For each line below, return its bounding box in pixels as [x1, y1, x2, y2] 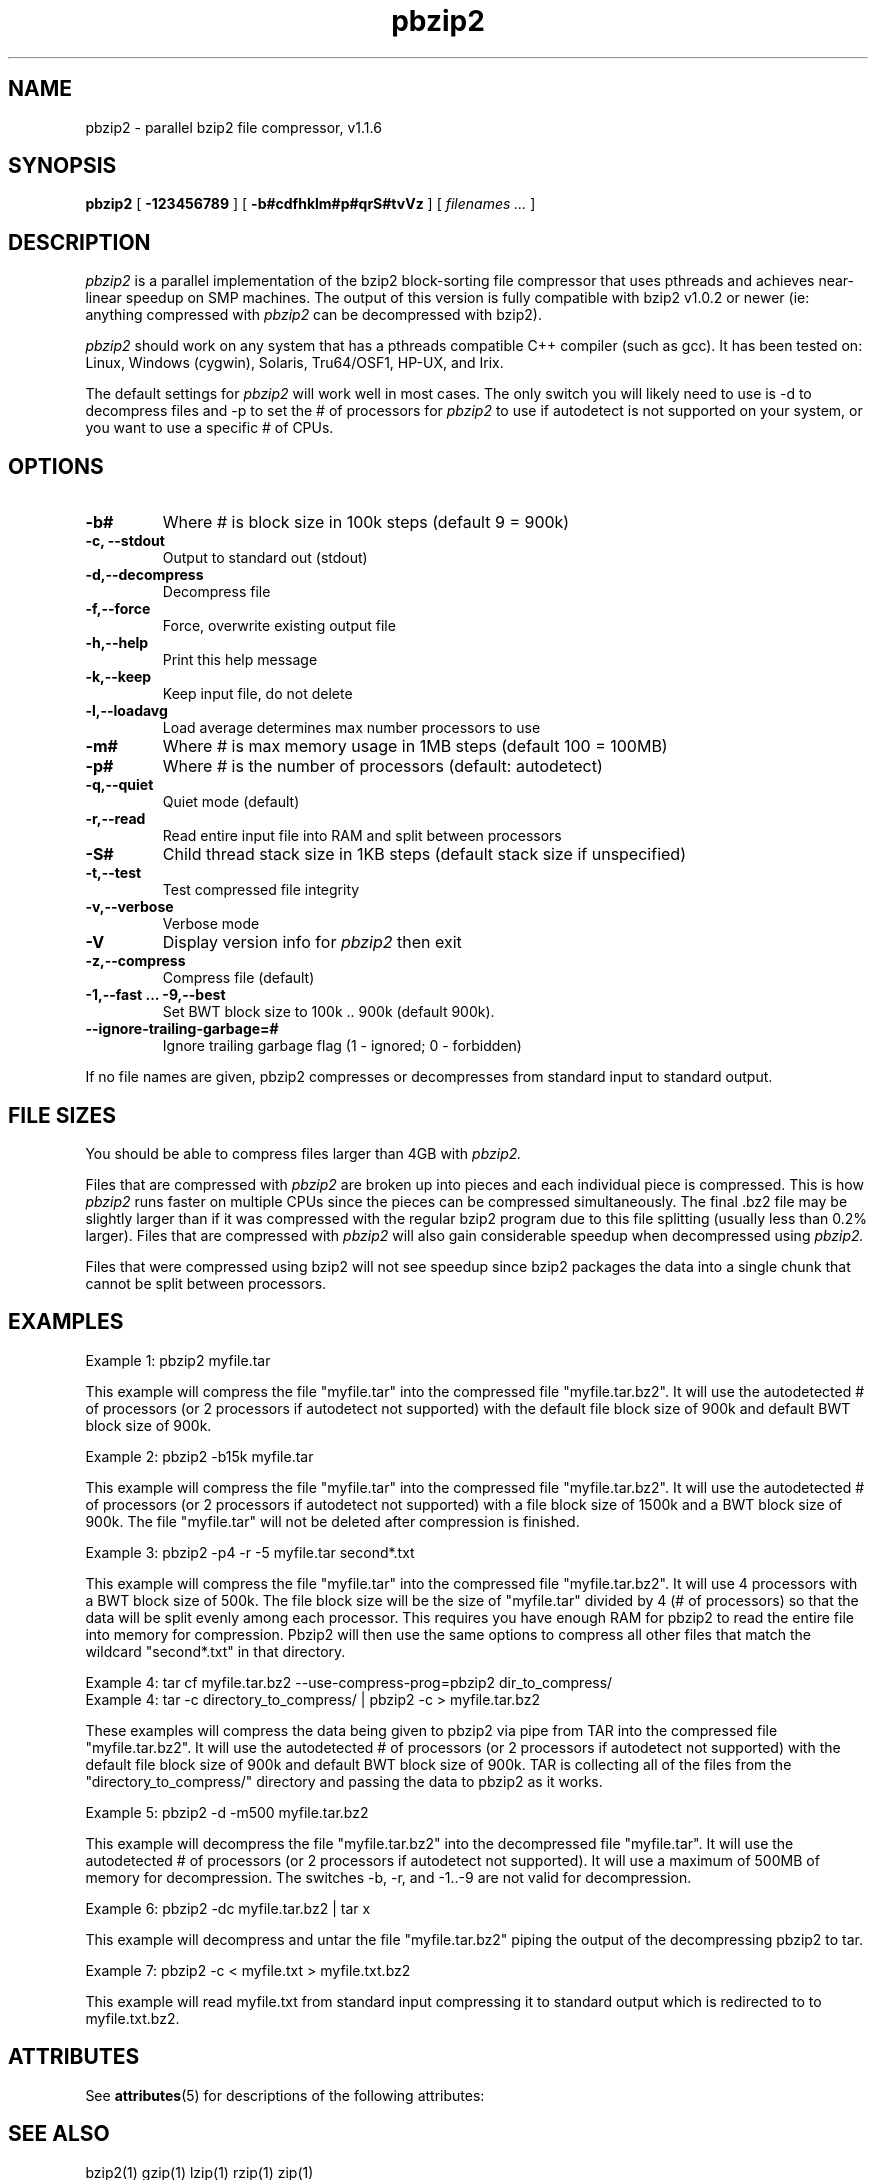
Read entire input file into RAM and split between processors [162, 827, 562, 845]
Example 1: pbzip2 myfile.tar [85, 1351, 271, 1369]
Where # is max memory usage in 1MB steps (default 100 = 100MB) [162, 736, 668, 757]
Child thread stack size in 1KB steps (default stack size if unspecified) [162, 844, 686, 865]
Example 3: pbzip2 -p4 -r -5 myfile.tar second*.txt [85, 1543, 415, 1561]
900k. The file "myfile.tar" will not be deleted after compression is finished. [85, 1512, 580, 1530]
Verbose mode [162, 915, 260, 933]
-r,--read [85, 810, 146, 828]
